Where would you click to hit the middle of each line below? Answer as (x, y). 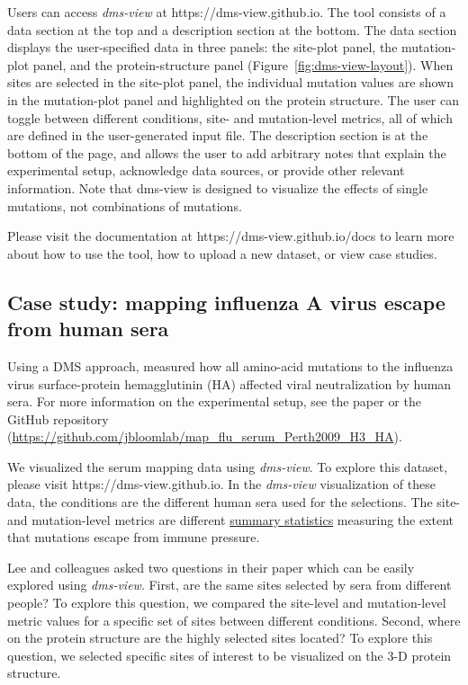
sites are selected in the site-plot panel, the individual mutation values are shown (230, 82)
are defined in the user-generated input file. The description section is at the (218, 135)
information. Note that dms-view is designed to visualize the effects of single (218, 187)
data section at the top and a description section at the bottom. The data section (232, 29)
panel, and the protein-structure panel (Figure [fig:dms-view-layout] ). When (243, 64)
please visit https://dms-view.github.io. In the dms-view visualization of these (221, 484)
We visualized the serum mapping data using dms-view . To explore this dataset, (228, 466)
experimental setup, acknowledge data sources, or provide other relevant (206, 170)
